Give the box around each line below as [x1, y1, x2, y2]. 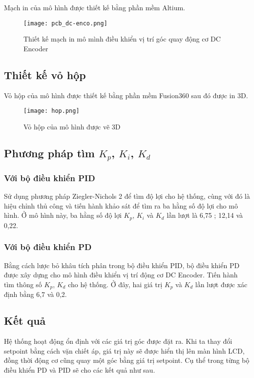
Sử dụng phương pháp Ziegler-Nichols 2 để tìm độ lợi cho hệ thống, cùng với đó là [4, 191, 250, 201]
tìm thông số [4, 279, 42, 289]
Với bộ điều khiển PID [4, 171, 95, 184]
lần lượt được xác [195, 279, 248, 289]
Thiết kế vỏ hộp [4, 67, 86, 82]
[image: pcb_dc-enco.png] [23, 20, 107, 27]
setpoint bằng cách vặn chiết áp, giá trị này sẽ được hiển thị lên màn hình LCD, [4, 345, 245, 356]
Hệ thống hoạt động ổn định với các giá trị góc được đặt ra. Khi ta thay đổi [4, 336, 233, 346]
